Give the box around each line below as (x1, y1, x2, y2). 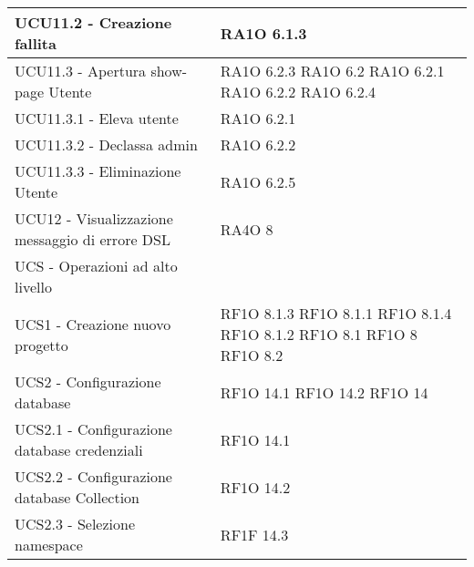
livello (15, 276, 52, 297)
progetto (15, 334, 68, 356)
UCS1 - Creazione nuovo (15, 313, 171, 335)
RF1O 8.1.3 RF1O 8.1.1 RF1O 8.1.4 (220, 303, 452, 324)
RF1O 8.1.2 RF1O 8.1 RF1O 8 (220, 324, 417, 345)
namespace (15, 534, 83, 555)
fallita (15, 33, 57, 54)
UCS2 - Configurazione (15, 371, 161, 392)
